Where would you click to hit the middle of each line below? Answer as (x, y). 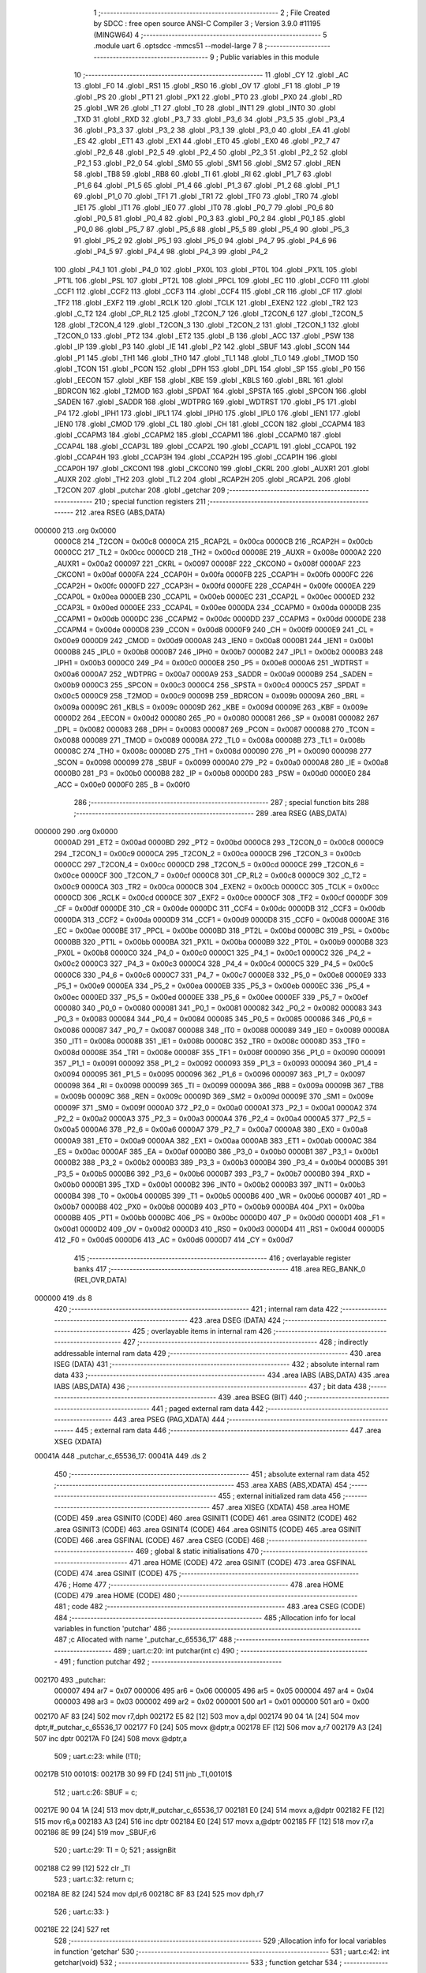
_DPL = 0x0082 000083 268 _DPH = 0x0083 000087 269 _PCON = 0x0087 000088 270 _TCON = (215, 729)
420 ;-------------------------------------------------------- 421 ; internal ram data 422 (196, 1309)
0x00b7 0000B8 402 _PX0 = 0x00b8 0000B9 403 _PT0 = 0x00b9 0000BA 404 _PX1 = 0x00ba (209, 1207)
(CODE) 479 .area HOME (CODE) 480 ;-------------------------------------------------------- (206, 1595)
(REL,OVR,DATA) (101, 1280)
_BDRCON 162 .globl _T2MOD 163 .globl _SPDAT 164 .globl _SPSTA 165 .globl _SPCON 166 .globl (210, 391)
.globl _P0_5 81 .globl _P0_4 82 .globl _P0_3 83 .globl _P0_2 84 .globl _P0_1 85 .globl (209, 219)
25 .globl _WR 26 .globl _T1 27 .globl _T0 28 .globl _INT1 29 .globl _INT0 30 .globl (205, 108)
